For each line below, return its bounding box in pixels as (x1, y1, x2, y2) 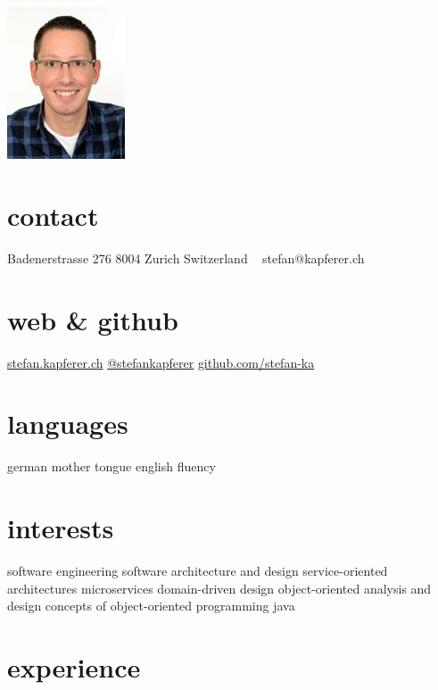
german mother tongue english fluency (7, 457, 216, 476)
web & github (7, 301, 178, 337)
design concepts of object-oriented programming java (7, 596, 295, 615)
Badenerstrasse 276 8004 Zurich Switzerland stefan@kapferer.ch (7, 248, 365, 267)
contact (7, 196, 99, 233)
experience (7, 649, 141, 685)
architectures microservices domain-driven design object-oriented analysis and (7, 578, 432, 597)
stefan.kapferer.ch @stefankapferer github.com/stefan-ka (7, 353, 315, 371)
